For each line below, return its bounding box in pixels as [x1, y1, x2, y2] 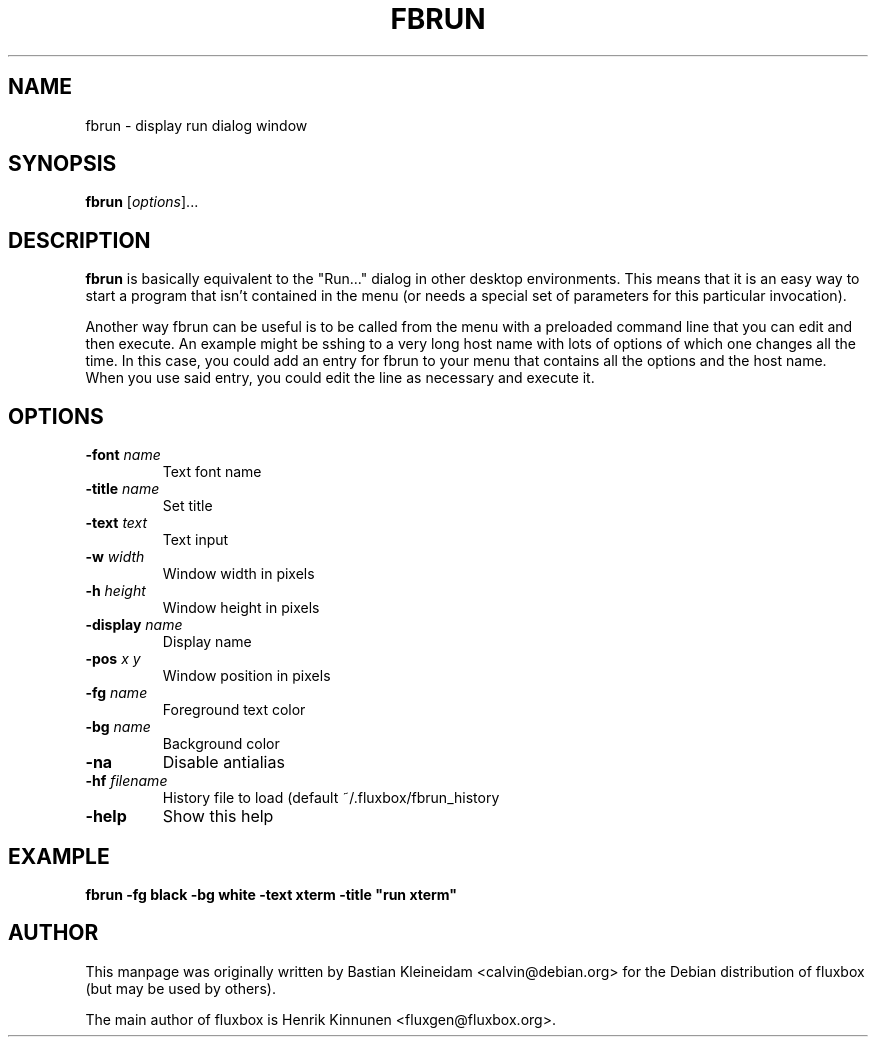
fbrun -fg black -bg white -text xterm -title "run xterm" [85, 885, 458, 903]
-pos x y [85, 650, 141, 668]
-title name [85, 480, 160, 498]
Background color [162, 735, 280, 753]
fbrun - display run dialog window [85, 116, 308, 134]
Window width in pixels [162, 565, 315, 583]
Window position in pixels [162, 667, 331, 685]
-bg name [85, 718, 151, 736]
